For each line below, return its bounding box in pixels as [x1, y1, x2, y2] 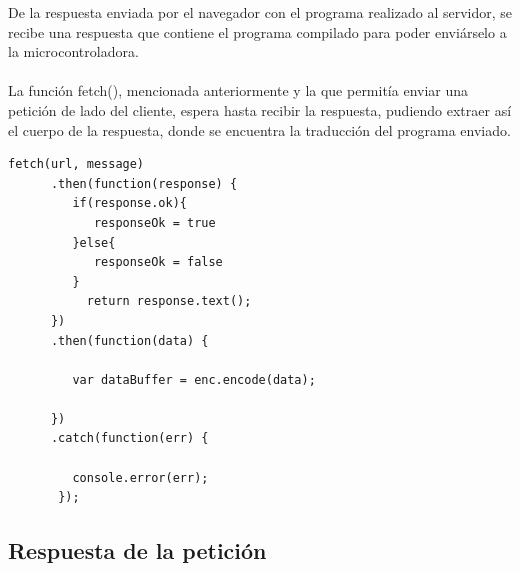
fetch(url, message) [8, 157, 145, 172]
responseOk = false [93, 255, 223, 270]
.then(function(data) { [50, 333, 209, 348]
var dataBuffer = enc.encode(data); [72, 372, 316, 387]
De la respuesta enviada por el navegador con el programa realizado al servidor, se [8, 2, 513, 22]
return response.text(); [86, 294, 252, 309]
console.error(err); [72, 470, 209, 485]
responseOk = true [93, 215, 216, 230]
